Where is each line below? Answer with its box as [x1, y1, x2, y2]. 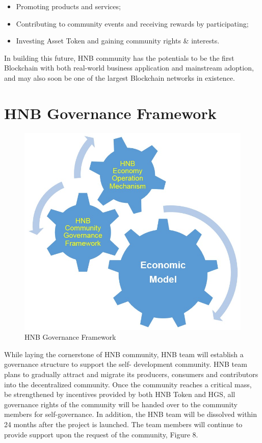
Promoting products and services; [16, 1, 121, 11]
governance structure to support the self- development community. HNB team [4, 359, 247, 369]
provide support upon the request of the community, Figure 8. [4, 429, 198, 439]
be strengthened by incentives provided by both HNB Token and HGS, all [4, 389, 235, 400]
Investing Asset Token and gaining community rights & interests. [16, 35, 220, 46]
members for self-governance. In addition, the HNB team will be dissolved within [4, 409, 257, 419]
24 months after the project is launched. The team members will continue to [4, 418, 243, 429]
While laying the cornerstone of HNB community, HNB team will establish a [4, 348, 244, 359]
